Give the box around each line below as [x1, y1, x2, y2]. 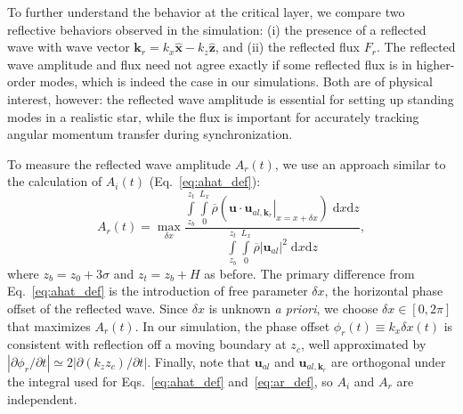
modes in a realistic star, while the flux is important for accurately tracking [7, 107, 419, 126]
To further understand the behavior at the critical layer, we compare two [7, 3, 405, 20]
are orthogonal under [331, 352, 446, 370]
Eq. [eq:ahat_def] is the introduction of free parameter [7, 281, 308, 300]
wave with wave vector [7, 37, 130, 56]
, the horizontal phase [324, 281, 443, 300]
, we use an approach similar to [274, 154, 446, 173]
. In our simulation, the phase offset [134, 316, 330, 335]
